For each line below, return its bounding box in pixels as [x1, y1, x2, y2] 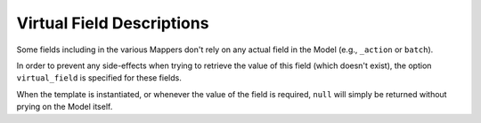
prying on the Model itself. [16, 102, 113, 112]
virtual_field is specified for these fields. [16, 73, 182, 83]
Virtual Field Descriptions [16, 13, 209, 33]
